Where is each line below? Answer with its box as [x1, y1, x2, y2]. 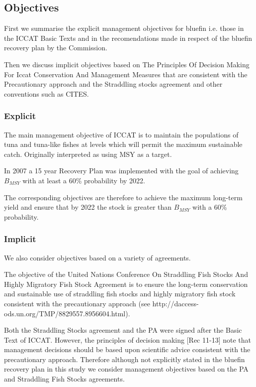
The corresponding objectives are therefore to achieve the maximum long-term [4, 192, 243, 202]
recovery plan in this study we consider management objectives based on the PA [4, 364, 249, 374]
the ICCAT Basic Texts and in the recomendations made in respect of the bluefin [4, 32, 253, 43]
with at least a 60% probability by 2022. [22, 175, 145, 185]
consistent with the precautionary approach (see [4, 298, 150, 308]
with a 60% [192, 202, 227, 212]
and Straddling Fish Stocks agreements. [4, 374, 125, 384]
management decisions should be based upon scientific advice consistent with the [4, 344, 251, 355]
